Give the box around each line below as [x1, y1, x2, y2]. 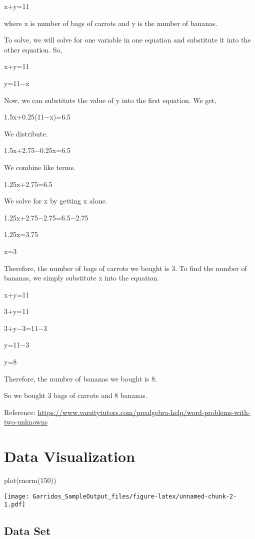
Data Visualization [4, 446, 135, 466]
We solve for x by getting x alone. [4, 195, 107, 206]
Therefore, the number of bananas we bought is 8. [4, 373, 157, 383]
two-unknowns [4, 416, 48, 427]
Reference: [4, 406, 35, 417]
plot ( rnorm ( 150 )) [4, 475, 56, 485]
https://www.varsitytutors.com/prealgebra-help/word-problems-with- [37, 406, 250, 417]
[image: [4, 492, 29, 500]
